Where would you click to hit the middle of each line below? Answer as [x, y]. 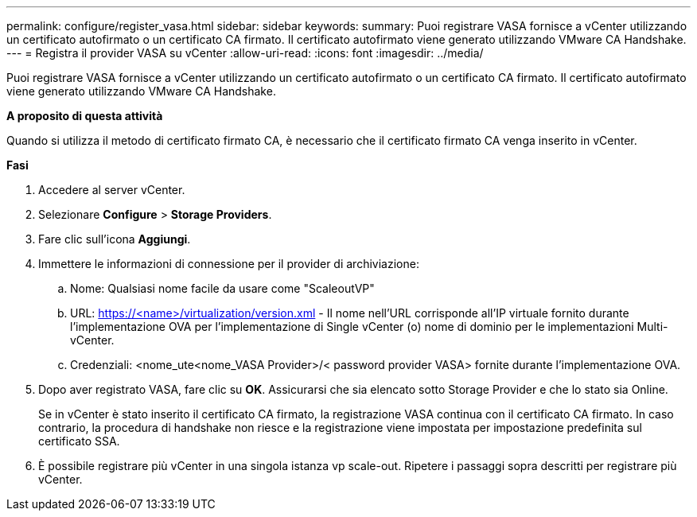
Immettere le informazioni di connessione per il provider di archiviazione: [229, 264]
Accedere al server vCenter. [112, 190]
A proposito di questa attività [85, 116]
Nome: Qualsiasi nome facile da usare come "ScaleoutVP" [222, 288]
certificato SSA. [79, 441]
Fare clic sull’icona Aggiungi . [115, 239]
